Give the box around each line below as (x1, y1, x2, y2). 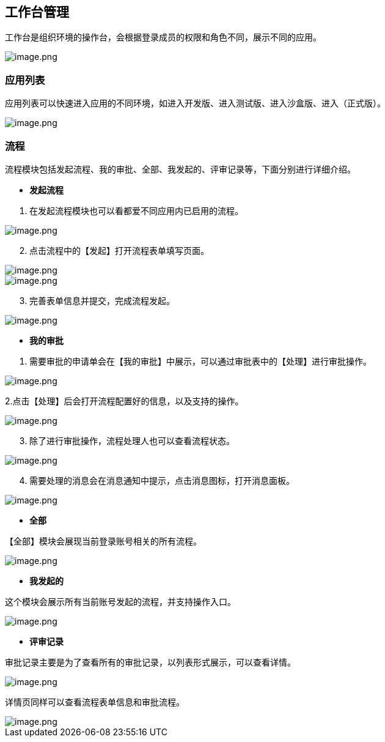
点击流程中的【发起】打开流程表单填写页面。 (29, 245, 209, 256)
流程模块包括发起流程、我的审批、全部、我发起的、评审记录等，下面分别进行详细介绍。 (5, 163, 356, 174)
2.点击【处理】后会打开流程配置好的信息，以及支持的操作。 (5, 395, 244, 406)
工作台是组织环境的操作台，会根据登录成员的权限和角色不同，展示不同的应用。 (5, 32, 321, 43)
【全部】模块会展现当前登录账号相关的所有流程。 (5, 535, 202, 546)
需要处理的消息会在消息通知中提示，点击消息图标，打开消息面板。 (29, 475, 295, 486)
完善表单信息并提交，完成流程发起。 (29, 295, 175, 306)
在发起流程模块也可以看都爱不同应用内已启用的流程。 (29, 205, 243, 216)
